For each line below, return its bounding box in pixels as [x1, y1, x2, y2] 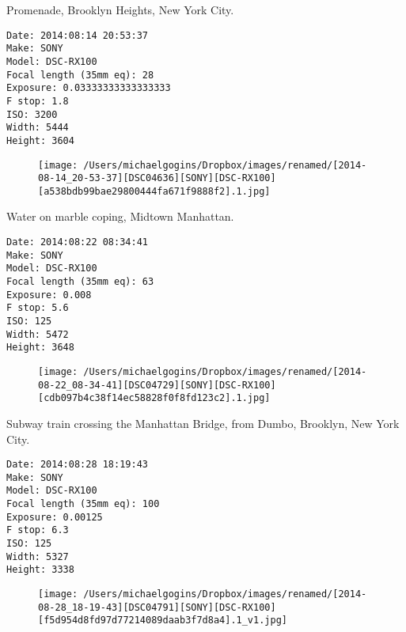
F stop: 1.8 [6, 95, 69, 107]
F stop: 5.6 [6, 302, 69, 314]
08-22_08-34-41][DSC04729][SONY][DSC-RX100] [38, 379, 276, 391]
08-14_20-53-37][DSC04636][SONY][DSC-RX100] [38, 172, 276, 184]
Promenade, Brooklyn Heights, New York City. [6, 2, 234, 17]
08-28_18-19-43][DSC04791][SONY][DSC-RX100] [38, 601, 276, 613]
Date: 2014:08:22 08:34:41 [6, 237, 148, 248]
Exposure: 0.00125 [6, 511, 103, 523]
